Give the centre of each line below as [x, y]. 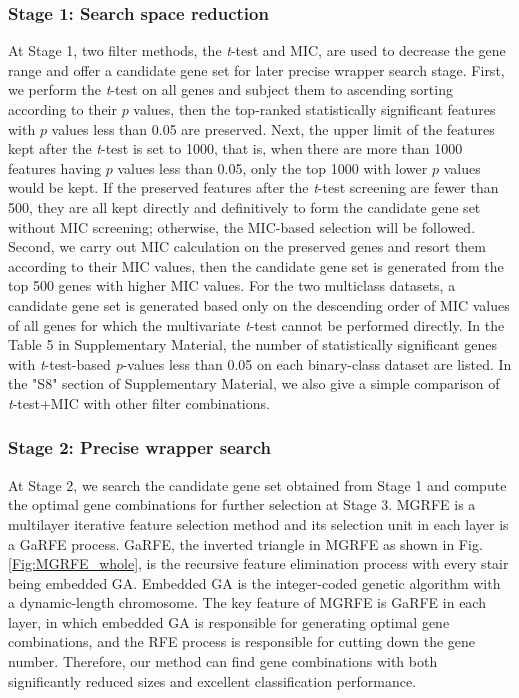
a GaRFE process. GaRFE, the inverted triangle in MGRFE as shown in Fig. [245, 543]
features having [55, 167]
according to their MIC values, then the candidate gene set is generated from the [256, 265]
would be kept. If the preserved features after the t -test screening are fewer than [253, 187]
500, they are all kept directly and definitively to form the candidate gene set [244, 206]
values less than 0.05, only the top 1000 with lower [272, 167]
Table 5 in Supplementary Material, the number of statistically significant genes [252, 344]
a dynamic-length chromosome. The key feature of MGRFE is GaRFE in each [247, 602]
